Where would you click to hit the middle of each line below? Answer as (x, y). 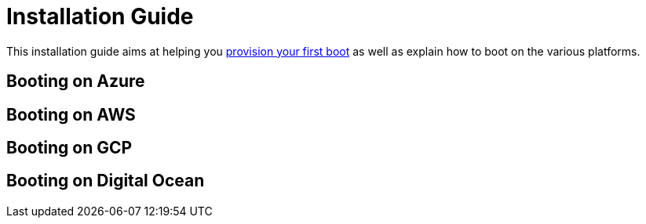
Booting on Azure (76, 81)
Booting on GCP (69, 148)
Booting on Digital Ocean (106, 181)
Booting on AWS (71, 114)
